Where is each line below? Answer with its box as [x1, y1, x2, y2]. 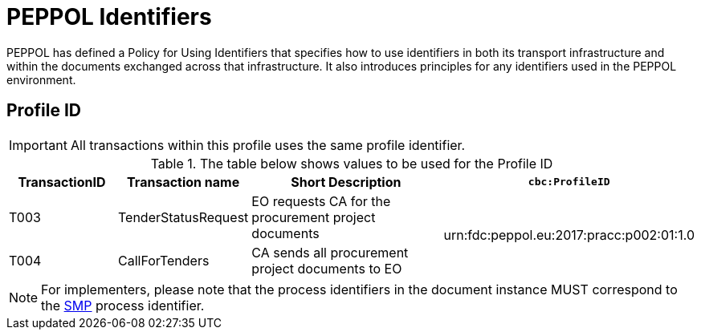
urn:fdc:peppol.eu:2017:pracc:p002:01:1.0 [443, 226, 695, 243]
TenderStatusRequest [117, 208, 249, 225]
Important [9, 136, 67, 153]
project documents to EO [251, 260, 402, 277]
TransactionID [18, 173, 106, 190]
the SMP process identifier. [41, 297, 205, 314]
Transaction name [127, 173, 240, 190]
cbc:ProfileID [528, 176, 610, 188]
